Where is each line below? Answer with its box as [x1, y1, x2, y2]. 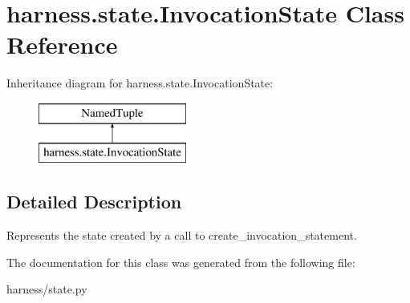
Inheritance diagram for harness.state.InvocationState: [6, 75, 274, 91]
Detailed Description [6, 189, 182, 214]
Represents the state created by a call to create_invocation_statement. [6, 227, 357, 244]
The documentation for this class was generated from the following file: [6, 253, 355, 270]
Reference [6, 28, 118, 61]
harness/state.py [6, 281, 87, 297]
